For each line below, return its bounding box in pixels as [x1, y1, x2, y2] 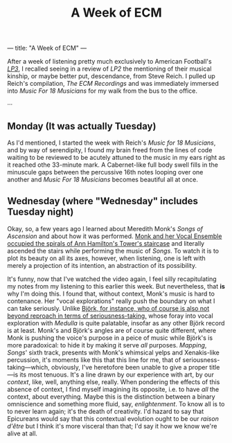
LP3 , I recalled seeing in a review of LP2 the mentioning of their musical [7, 64, 212, 73]
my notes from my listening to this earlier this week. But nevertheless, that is [7, 282, 225, 290]
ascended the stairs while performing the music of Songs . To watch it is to [7, 246, 220, 255]
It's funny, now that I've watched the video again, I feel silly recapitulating [7, 275, 217, 283]
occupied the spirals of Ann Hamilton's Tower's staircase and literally [7, 239, 205, 247]
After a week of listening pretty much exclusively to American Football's [7, 57, 213, 66]
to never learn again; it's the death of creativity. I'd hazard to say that [7, 407, 204, 415]
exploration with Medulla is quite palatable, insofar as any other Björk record [7, 318, 225, 327]
